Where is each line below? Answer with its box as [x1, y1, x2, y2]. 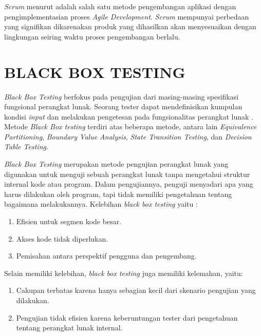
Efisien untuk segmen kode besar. [16, 216, 122, 227]
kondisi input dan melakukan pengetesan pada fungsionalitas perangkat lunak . [4, 111, 253, 122]
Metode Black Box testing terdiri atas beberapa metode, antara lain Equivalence [4, 121, 257, 132]
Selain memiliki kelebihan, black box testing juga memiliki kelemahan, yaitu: [4, 267, 243, 278]
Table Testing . [4, 141, 48, 152]
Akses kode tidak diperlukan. [16, 233, 108, 244]
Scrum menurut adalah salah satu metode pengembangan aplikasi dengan [4, 1, 236, 11]
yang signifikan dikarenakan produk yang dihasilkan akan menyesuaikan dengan [4, 21, 256, 32]
